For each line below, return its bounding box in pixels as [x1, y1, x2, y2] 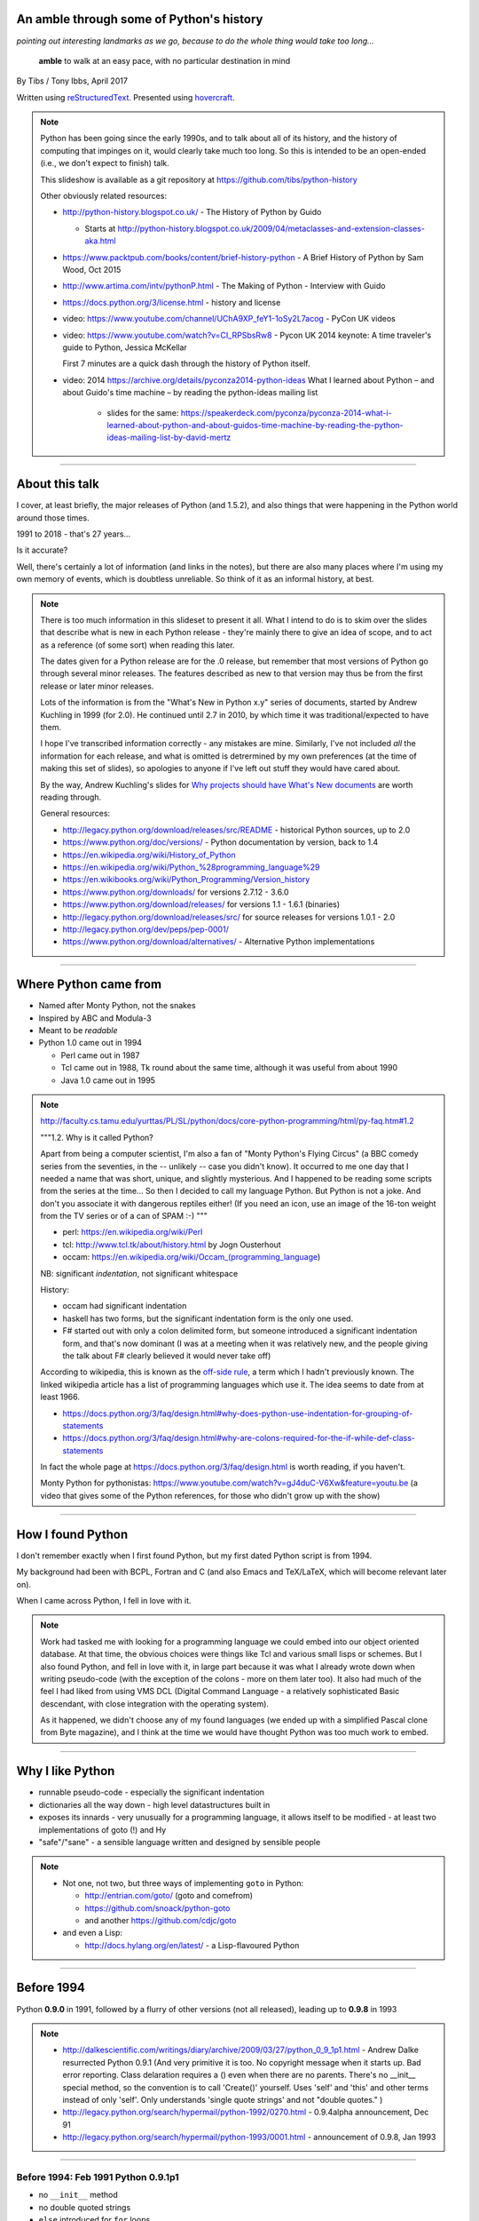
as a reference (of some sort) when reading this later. [40, 640, 235, 650]
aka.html [84, 235, 116, 246]
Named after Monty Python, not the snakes [38, 1000, 196, 1011]
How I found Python [16, 1526, 129, 1541]
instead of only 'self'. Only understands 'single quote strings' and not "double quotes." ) [62, 2094, 383, 2105]
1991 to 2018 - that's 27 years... [16, 529, 131, 539]
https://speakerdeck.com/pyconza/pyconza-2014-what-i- [180, 407, 392, 418]
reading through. [40, 792, 102, 802]
